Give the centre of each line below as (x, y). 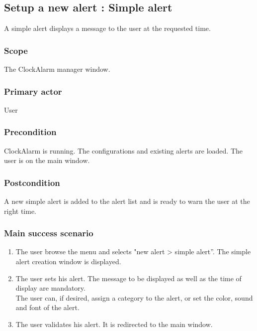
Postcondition (32, 182)
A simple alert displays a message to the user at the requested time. (107, 28)
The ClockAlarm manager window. (57, 69)
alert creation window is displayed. (68, 261)
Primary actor (33, 91)
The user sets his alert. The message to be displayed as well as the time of (128, 278)
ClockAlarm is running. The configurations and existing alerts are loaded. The (124, 150)
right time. (20, 211)
